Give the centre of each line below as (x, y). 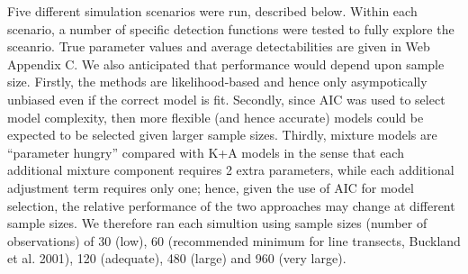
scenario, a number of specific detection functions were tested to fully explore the (231, 28)
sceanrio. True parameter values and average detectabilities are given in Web (219, 46)
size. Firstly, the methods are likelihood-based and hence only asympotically (217, 82)
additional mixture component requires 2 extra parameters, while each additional (231, 170)
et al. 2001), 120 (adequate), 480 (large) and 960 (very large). (177, 258)
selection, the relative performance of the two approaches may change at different (231, 205)
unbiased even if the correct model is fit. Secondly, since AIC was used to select (226, 99)
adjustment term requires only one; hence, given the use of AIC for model (211, 187)
